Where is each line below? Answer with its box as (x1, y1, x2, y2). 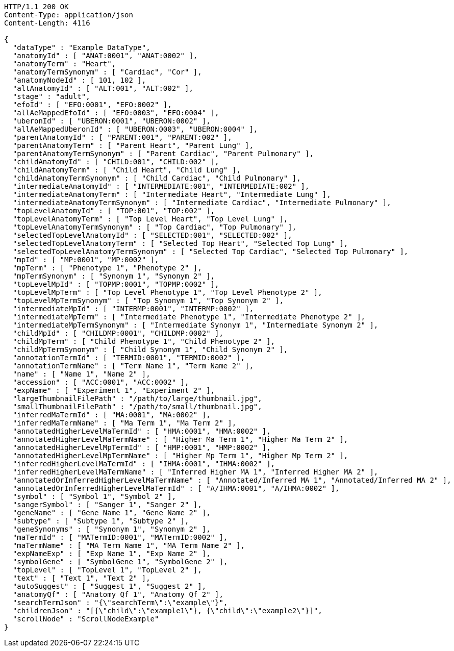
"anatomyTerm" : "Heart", (12, 60, 116, 68)
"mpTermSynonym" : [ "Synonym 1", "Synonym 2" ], (12, 272, 215, 280)
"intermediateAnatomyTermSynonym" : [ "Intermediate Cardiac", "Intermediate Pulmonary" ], (12, 198, 391, 207)
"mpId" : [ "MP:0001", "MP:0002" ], (12, 256, 159, 264)
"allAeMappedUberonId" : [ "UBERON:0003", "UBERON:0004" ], (12, 125, 258, 133)
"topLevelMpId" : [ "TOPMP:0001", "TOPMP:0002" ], (12, 280, 219, 288)
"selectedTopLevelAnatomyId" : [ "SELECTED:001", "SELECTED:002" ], (12, 231, 292, 239)
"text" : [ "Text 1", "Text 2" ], (12, 574, 150, 582)
